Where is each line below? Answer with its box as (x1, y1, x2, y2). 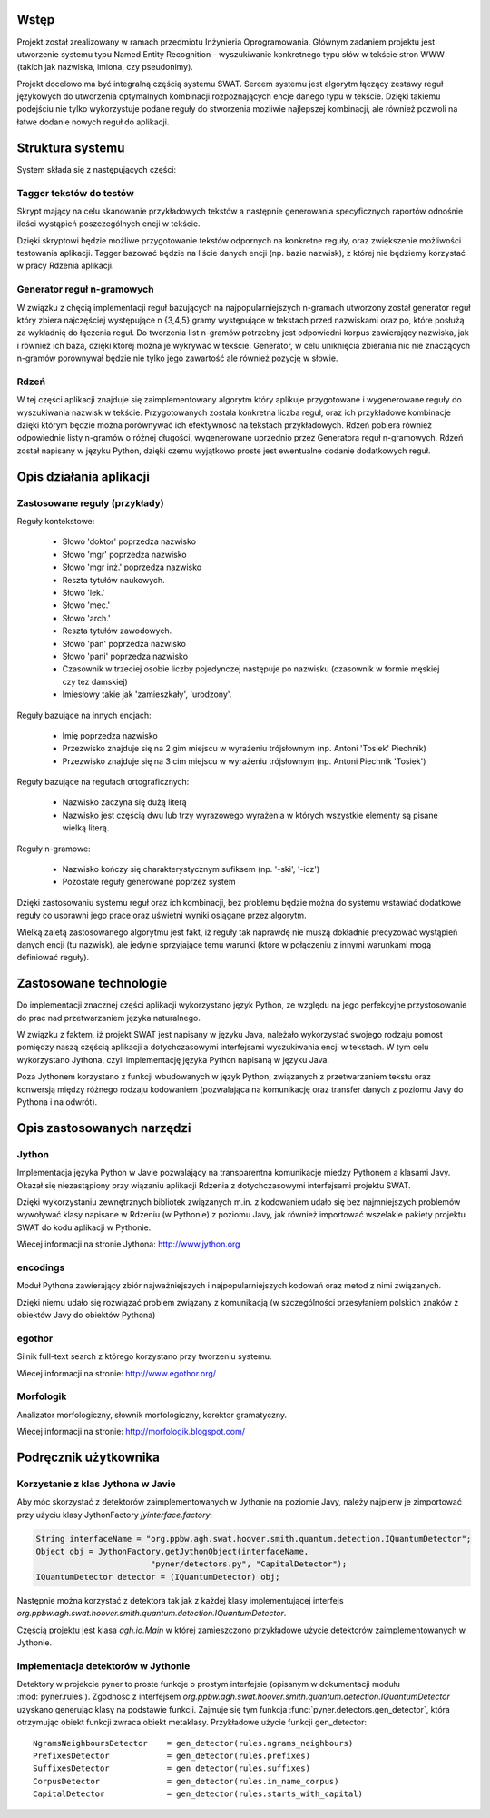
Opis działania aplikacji (16, 469, 150, 484)
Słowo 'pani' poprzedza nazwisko (62, 651, 189, 661)
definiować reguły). (16, 952, 90, 963)
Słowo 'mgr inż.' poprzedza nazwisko (62, 561, 202, 572)
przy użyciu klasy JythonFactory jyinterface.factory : (16, 1509, 213, 1520)
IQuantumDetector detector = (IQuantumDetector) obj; (35, 1572, 280, 1582)
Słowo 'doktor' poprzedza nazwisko (62, 536, 197, 547)
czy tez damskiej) (62, 676, 129, 687)
